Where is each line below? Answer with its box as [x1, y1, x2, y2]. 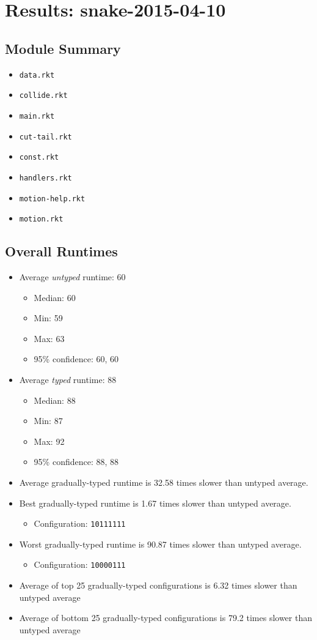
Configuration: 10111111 [34, 517, 126, 530]
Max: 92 [34, 434, 65, 447]
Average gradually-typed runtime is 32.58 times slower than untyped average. [19, 475, 308, 488]
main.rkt [19, 111, 55, 121]
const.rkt [19, 153, 59, 162]
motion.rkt [19, 215, 64, 224]
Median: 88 [34, 393, 76, 406]
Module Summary [5, 39, 121, 58]
